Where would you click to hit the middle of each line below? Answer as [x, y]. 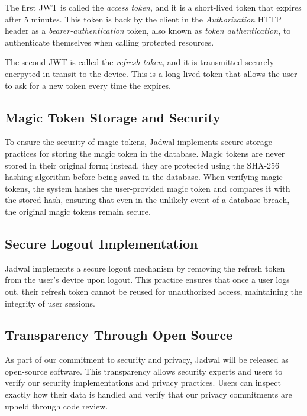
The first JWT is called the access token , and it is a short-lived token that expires [153, 7]
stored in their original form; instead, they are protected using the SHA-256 [142, 165]
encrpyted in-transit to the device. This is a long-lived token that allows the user [151, 73]
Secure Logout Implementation [101, 243]
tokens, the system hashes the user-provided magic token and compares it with [148, 188]
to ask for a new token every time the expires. [88, 85]
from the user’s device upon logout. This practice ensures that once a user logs [147, 280]
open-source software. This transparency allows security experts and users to [144, 371]
